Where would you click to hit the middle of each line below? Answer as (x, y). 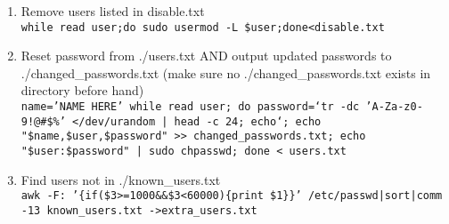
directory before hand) (82, 90)
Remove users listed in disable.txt (113, 11)
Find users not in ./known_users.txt (121, 179)
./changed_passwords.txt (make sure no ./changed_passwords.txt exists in (226, 72)
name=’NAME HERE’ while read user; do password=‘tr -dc (190, 107)
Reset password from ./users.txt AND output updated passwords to (206, 56)
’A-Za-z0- (394, 107)
